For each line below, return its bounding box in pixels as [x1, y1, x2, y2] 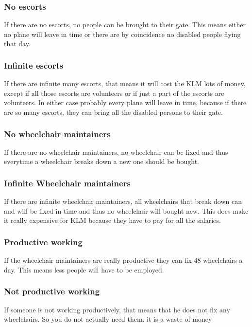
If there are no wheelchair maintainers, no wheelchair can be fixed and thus [4, 146, 228, 157]
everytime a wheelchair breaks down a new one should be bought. [4, 156, 199, 166]
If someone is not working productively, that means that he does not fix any [4, 304, 230, 314]
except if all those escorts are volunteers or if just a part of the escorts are [4, 88, 224, 98]
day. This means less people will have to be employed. [4, 264, 164, 274]
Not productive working [4, 285, 100, 297]
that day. [4, 38, 31, 49]
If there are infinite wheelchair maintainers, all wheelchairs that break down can [4, 196, 242, 206]
